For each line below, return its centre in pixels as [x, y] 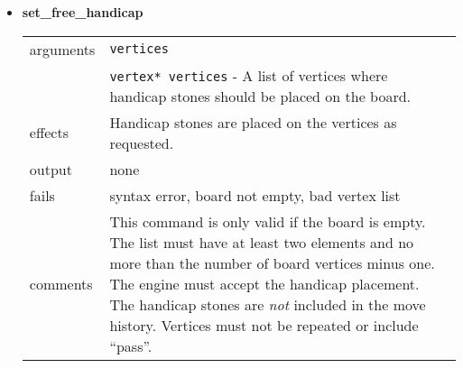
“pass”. [131, 345]
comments [61, 283]
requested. [142, 143]
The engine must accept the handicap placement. [264, 283]
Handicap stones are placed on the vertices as [253, 122]
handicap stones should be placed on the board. [260, 96]
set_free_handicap [83, 12]
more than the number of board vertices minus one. [272, 262]
